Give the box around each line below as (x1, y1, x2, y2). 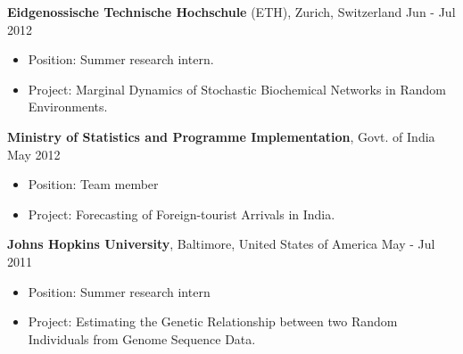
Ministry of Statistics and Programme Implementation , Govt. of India (7, 127, 435, 145)
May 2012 (7, 144, 61, 163)
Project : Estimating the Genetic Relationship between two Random (28, 312, 398, 331)
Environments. (28, 97, 108, 116)
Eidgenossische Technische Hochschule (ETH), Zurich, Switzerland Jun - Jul (7, 3, 456, 21)
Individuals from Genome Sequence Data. (28, 329, 256, 348)
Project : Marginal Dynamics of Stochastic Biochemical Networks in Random (28, 79, 446, 98)
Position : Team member (28, 175, 159, 193)
